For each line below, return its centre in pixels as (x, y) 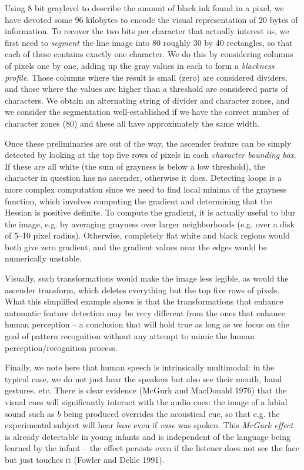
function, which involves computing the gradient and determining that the (138, 201)
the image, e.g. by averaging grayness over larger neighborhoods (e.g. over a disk (150, 224)
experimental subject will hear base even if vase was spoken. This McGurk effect (149, 425)
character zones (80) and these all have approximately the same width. (132, 123)
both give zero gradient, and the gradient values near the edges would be (136, 246)
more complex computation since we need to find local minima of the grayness (146, 189)
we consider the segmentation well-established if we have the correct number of (147, 112)
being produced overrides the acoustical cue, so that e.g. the (171, 413)
